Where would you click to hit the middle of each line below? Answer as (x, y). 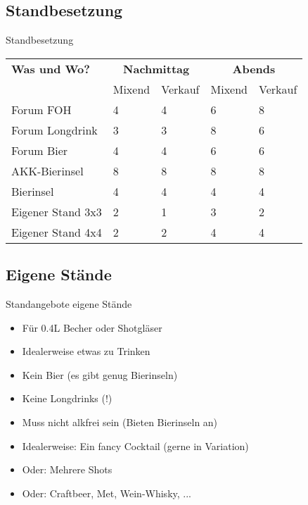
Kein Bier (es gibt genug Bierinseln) (100, 374)
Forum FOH (41, 109)
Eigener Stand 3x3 (57, 211)
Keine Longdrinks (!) (67, 398)
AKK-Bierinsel (47, 170)
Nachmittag (156, 68)
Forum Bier (40, 150)
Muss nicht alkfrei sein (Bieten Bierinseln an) (120, 422)
